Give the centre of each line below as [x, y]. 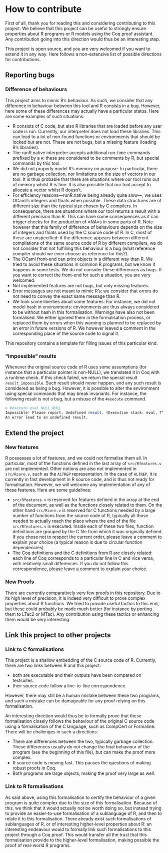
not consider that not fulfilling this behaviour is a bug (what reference [84, 248]
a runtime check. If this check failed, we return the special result [71, 377]
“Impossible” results [31, 356]
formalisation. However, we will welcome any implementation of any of [78, 485]
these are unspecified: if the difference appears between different [80, 238]
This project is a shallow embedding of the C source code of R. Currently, [81, 660]
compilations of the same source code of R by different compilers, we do [87, 243]
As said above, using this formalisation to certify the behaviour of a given [80, 797]
